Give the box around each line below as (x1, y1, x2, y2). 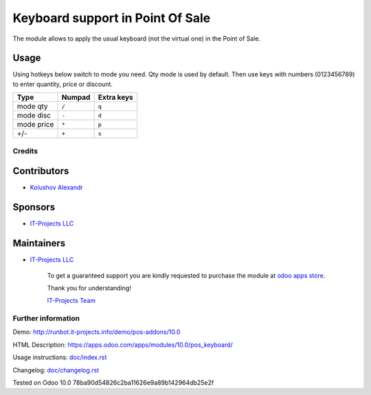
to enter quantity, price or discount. (12, 80, 113, 88)
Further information (12, 314, 80, 323)
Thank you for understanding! (47, 284, 132, 292)
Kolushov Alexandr (30, 183, 84, 192)
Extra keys (98, 93, 133, 103)
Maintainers (12, 237, 66, 249)
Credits (12, 146, 38, 156)
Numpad (61, 93, 91, 103)
